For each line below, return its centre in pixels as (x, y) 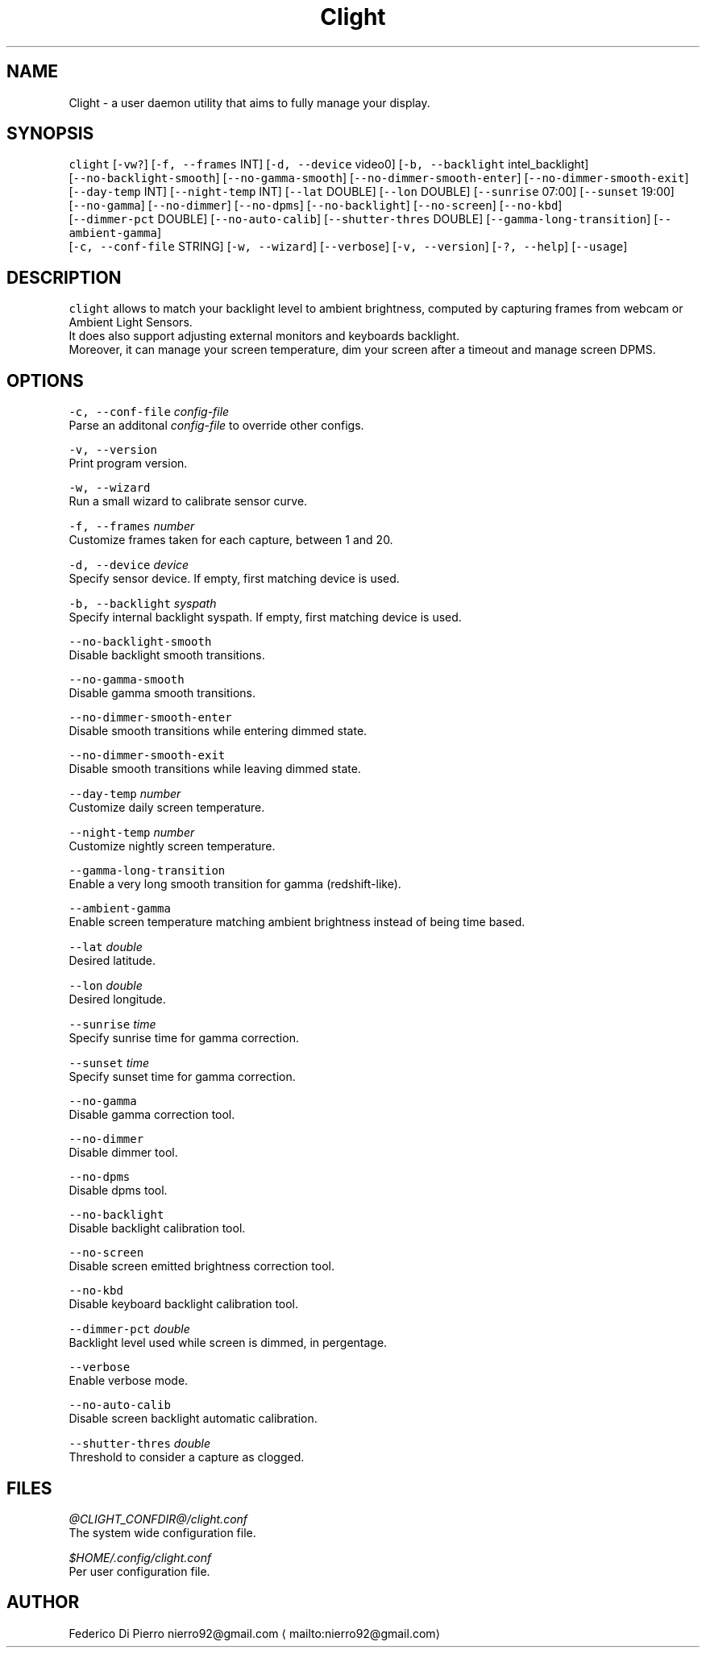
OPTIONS (45, 380)
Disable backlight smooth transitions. (167, 655)
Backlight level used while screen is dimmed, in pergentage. (228, 1343)
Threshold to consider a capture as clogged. (187, 1457)
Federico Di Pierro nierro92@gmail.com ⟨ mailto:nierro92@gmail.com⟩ (255, 1633)
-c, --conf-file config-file (149, 412)
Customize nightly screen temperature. (172, 846)
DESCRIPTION (64, 277)
